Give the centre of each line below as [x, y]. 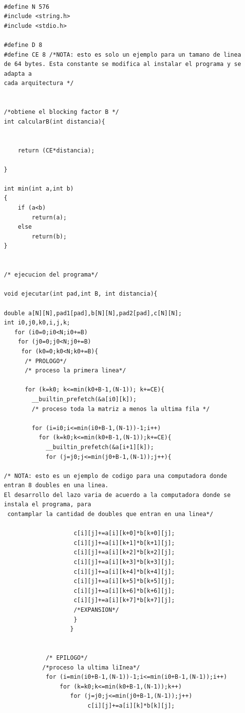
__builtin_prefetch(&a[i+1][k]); [100, 447]
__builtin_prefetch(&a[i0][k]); [84, 399]
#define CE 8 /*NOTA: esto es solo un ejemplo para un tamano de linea [122, 54]
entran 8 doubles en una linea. [56, 486]
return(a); [49, 217]
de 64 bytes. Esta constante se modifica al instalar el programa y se [122, 64]
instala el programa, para [47, 505]
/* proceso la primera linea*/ [75, 371]
